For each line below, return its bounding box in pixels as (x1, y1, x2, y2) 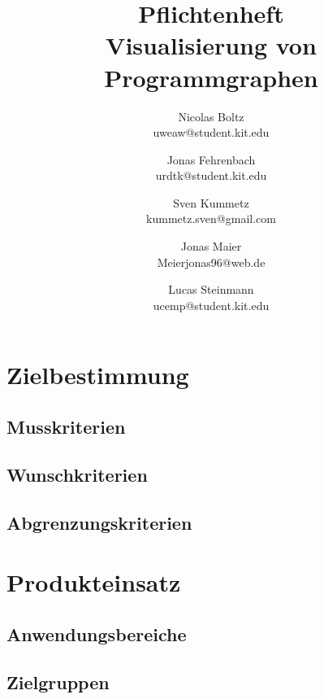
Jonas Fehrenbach (166, 151, 256, 168)
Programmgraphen (104, 60, 318, 94)
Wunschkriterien (6, 461, 148, 487)
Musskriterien (6, 414, 126, 439)
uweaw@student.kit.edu (153, 124, 270, 141)
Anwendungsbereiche (6, 621, 187, 646)
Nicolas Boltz (178, 107, 244, 125)
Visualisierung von (106, 28, 317, 62)
